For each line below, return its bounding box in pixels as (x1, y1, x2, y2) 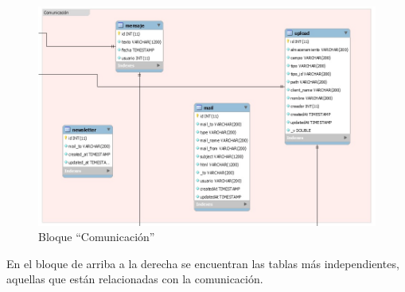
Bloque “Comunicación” (38, 228, 155, 245)
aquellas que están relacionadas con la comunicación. (6, 271, 263, 287)
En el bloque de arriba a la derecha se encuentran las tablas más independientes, (6, 255, 399, 271)
